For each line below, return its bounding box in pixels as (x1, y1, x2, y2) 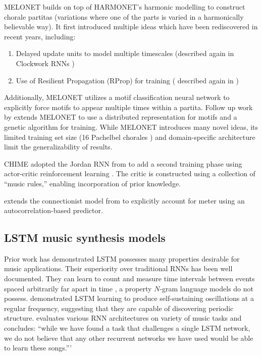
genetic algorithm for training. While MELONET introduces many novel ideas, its (4, 121, 258, 132)
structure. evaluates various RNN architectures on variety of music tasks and (4, 313, 242, 323)
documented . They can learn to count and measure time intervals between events (4, 273, 255, 284)
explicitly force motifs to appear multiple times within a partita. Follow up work (4, 101, 253, 112)
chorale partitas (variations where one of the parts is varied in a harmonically (4, 11, 244, 22)
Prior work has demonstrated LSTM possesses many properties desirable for (4, 253, 240, 264)
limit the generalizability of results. (4, 141, 113, 152)
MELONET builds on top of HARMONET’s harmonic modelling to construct (4, 2, 245, 12)
